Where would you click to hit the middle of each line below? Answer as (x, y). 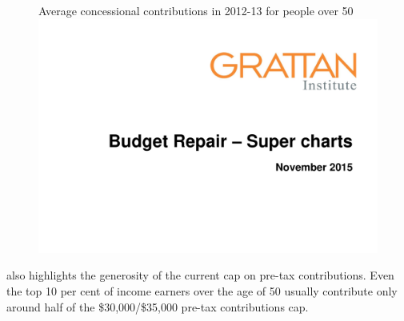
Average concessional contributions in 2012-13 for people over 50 (196, 10)
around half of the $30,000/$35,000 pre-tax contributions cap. (158, 306)
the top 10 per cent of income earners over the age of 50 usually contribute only (202, 290)
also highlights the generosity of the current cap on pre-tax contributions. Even (200, 275)
